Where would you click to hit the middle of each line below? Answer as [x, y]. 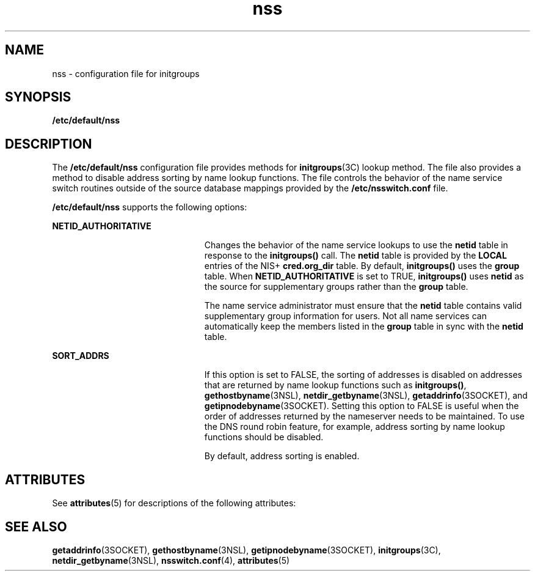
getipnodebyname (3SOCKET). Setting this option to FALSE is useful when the [362, 406]
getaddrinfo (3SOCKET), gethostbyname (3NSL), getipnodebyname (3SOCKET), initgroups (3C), [246, 550]
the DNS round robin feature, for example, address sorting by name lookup [355, 427]
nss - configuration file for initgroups [126, 73]
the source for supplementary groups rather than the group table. [336, 287]
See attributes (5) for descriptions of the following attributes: [174, 503]
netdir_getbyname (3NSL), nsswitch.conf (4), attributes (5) [171, 560]
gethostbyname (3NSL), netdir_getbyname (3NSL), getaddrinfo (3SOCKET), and [366, 396]
